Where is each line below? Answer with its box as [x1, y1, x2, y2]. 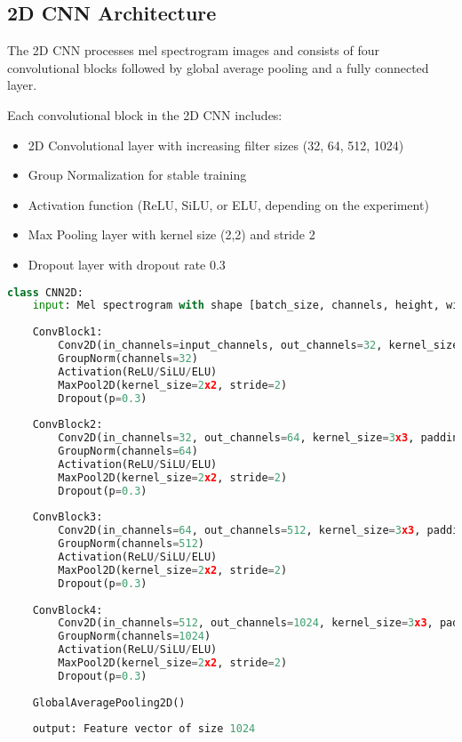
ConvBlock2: [32, 418, 103, 431]
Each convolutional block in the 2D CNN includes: [7, 105, 283, 124]
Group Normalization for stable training [28, 165, 247, 184]
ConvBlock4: [32, 603, 103, 617]
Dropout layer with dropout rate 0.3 [28, 254, 226, 273]
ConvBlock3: [32, 511, 103, 524]
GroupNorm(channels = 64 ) [58, 445, 198, 458]
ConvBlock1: [32, 326, 103, 339]
